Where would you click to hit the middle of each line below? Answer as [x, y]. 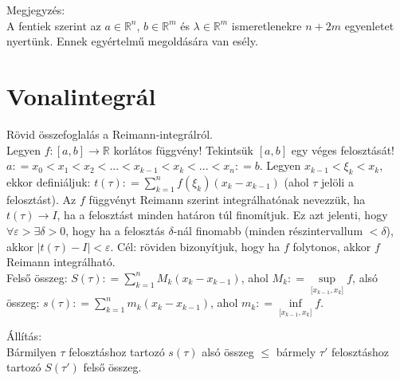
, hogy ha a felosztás [115, 231]
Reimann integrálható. [61, 262]
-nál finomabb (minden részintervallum [268, 231]
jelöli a [337, 181]
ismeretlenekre [267, 25]
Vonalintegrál [81, 95]
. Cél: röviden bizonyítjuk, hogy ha [195, 246]
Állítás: [24, 336]
